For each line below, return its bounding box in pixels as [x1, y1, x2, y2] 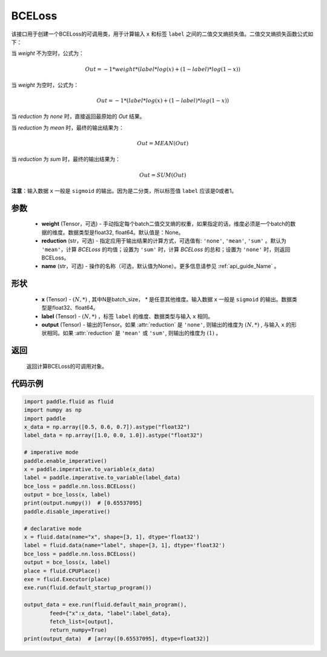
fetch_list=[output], [49, 618, 114, 625]
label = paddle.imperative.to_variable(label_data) [24, 474, 181, 481]
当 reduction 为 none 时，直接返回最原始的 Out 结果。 [11, 113, 145, 120]
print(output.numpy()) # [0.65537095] [24, 500, 142, 506]
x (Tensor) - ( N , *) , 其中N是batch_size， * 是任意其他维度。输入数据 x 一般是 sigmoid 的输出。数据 [41, 295, 292, 302]
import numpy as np [24, 407, 82, 414]
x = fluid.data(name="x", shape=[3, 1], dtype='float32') [24, 534, 200, 541]
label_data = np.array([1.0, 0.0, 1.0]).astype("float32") [24, 432, 203, 439]
